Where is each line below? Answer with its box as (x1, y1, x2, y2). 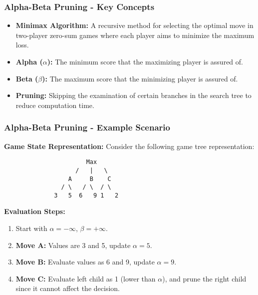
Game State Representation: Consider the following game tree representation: (4, 140, 255, 151)
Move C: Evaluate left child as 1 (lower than (15, 273, 156, 283)
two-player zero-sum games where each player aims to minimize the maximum (15, 29, 255, 40)
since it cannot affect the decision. (15, 283, 120, 293)
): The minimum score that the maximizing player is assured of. (47, 56, 243, 66)
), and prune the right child (162, 273, 247, 283)
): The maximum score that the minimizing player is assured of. (42, 73, 238, 83)
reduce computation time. (15, 99, 94, 110)
